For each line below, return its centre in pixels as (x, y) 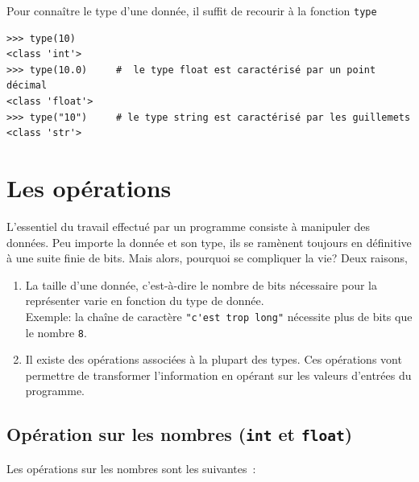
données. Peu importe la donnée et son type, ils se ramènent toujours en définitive (209, 242)
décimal (27, 86)
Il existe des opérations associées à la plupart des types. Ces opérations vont (214, 359)
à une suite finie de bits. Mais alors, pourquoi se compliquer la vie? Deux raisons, (207, 258)
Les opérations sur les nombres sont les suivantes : (131, 468)
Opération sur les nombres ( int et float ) (180, 434)
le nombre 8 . (56, 332)
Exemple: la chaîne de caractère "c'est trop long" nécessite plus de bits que (219, 316)
